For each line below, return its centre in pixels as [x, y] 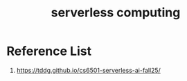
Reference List [49, 51]
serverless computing [116, 13]
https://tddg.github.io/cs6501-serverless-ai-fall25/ [88, 70]
